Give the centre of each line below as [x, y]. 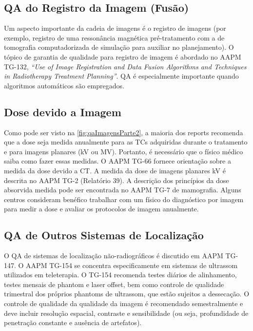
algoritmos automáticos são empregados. [64, 85]
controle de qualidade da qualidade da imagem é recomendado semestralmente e [124, 303]
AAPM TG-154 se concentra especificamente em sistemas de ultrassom [132, 265]
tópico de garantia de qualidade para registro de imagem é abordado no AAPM [123, 56]
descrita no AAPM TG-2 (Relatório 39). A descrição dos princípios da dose [117, 180]
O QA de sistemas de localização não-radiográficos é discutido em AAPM [114, 256]
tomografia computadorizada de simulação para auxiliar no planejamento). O [119, 47]
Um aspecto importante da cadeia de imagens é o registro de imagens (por [115, 28]
